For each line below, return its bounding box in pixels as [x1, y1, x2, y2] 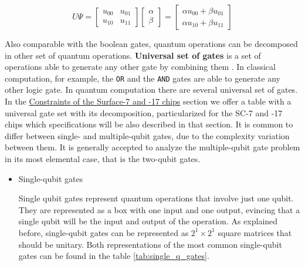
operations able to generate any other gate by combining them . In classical [5, 60, 276, 73]
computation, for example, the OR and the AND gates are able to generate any [5, 72, 280, 84]
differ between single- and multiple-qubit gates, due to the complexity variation [5, 129, 290, 142]
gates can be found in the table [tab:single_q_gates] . [18, 250, 209, 262]
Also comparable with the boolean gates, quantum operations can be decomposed [5, 38, 298, 49]
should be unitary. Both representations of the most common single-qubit [18, 238, 282, 250]
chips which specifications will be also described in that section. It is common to [5, 118, 293, 130]
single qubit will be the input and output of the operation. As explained [18, 215, 278, 227]
